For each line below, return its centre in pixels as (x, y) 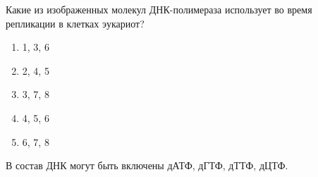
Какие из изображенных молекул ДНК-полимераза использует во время (159, 9)
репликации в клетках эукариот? (75, 23)
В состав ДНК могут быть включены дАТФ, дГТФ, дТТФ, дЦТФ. (147, 165)
